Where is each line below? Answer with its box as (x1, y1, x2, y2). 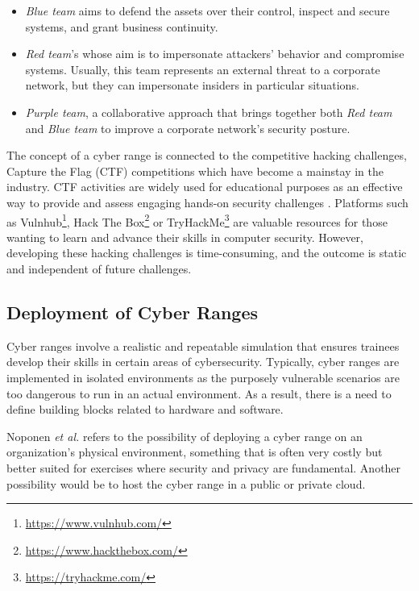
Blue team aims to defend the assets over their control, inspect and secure (25, 2, 390, 19)
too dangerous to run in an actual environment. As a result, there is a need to (6, 385, 392, 402)
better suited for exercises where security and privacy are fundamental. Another (6, 459, 401, 476)
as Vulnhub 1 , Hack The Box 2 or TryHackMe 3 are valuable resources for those (6, 210, 388, 230)
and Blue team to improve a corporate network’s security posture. (25, 119, 351, 136)
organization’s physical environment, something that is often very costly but (6, 443, 383, 460)
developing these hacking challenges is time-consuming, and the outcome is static (6, 244, 407, 261)
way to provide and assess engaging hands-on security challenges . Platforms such (6, 194, 409, 210)
